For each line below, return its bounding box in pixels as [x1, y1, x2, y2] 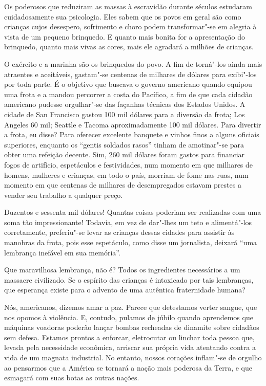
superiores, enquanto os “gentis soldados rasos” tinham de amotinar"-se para [4, 139, 244, 150]
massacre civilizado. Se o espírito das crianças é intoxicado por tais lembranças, [4, 274, 254, 285]
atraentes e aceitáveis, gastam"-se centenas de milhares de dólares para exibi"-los [4, 68, 257, 79]
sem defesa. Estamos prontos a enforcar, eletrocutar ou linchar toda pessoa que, [4, 332, 255, 342]
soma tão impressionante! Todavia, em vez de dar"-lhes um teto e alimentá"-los [4, 216, 252, 227]
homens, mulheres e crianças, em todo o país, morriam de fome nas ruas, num [4, 169, 249, 180]
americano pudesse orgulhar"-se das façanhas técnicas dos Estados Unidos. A [4, 99, 245, 109]
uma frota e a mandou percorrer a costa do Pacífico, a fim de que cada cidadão [4, 88, 253, 99]
